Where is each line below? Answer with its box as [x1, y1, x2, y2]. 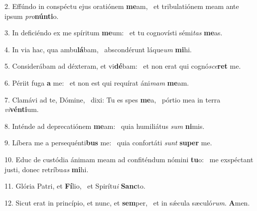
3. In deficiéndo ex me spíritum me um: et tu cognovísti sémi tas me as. [4, 27, 223, 38]
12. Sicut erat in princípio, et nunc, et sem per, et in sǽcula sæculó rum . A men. [4, 197, 250, 208]
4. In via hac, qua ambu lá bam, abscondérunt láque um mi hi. [4, 44, 192, 54]
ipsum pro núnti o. [4, 10, 59, 21]
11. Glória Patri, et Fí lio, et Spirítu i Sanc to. [4, 181, 145, 191]
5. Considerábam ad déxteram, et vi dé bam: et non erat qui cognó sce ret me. [4, 61, 241, 71]
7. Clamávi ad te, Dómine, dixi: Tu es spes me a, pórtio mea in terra [4, 94, 221, 105]
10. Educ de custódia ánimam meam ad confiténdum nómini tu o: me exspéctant [4, 154, 254, 164]
